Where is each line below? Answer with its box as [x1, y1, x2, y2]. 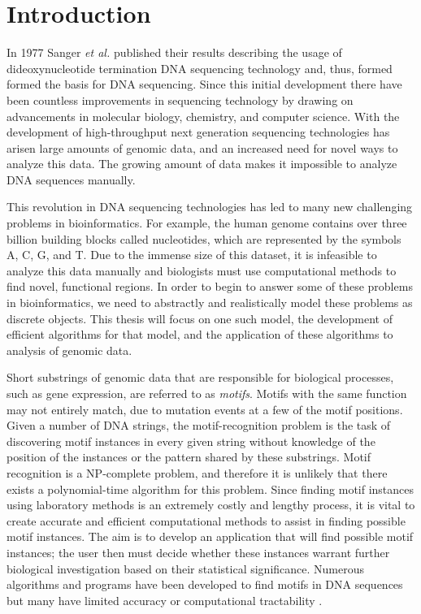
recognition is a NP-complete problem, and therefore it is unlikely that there [7, 464, 388, 481]
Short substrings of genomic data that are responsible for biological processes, [7, 369, 394, 386]
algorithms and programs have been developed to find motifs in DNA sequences [7, 576, 403, 593]
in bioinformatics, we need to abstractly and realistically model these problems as [7, 294, 413, 311]
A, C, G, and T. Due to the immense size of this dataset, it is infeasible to [7, 246, 377, 263]
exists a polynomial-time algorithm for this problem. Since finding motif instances [7, 480, 414, 497]
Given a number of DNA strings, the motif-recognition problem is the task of [7, 417, 391, 434]
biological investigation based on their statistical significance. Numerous [7, 560, 364, 577]
